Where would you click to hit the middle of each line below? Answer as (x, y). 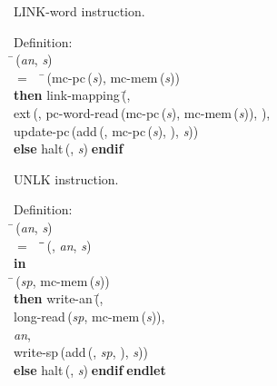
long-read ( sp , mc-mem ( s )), (89, 316)
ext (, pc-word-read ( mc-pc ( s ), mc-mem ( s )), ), (142, 112)
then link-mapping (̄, (72, 95)
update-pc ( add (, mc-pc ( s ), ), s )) (106, 130)
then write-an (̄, (59, 298)
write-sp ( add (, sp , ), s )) (81, 352)
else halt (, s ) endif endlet (90, 369)
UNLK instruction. (66, 178)
